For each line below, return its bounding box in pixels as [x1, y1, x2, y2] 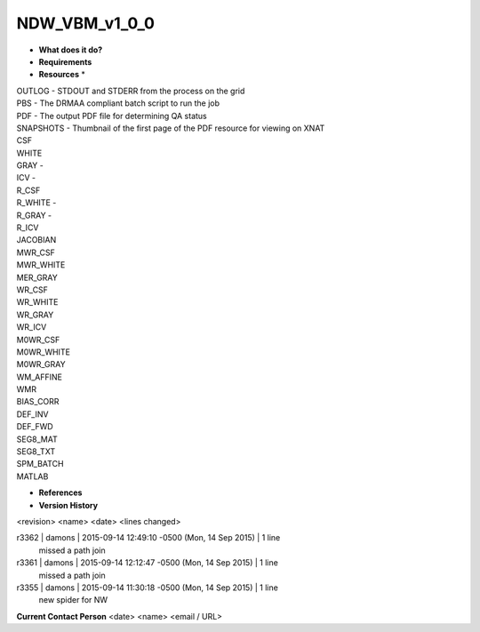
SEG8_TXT [16, 446, 56, 457]
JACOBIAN [16, 235, 57, 245]
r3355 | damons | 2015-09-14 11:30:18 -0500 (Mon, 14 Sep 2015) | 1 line [16, 582, 279, 593]
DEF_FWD [16, 421, 53, 432]
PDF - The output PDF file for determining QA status [16, 110, 208, 121]
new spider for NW [38, 595, 108, 605]
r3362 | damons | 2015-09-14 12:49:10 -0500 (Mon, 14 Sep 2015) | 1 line [16, 532, 281, 543]
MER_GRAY [16, 272, 58, 283]
